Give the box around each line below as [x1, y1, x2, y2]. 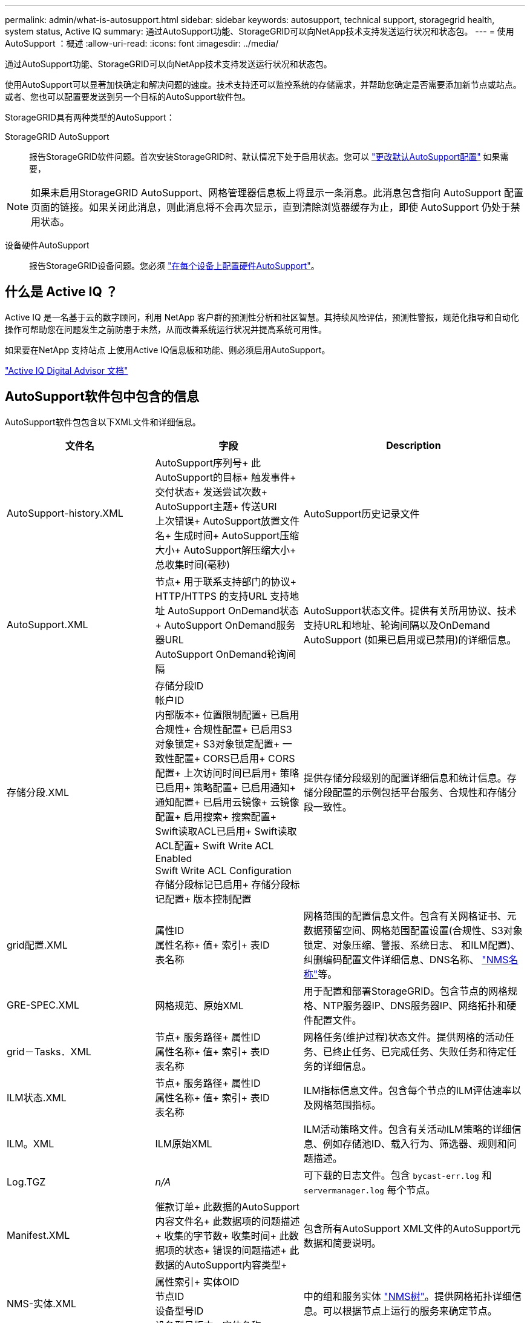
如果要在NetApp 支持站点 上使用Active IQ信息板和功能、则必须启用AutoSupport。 [5, 344, 330, 355]
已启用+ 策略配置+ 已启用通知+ [155, 781, 296, 794]
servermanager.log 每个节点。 [303, 1183, 436, 1196]
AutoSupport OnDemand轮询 [155, 648, 287, 660]
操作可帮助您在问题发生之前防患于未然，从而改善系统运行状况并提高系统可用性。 [5, 323, 327, 334]
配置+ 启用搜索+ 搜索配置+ [155, 810, 277, 823]
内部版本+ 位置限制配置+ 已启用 [155, 708, 299, 721]
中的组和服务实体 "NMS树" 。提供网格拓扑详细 [303, 1290, 512, 1302]
